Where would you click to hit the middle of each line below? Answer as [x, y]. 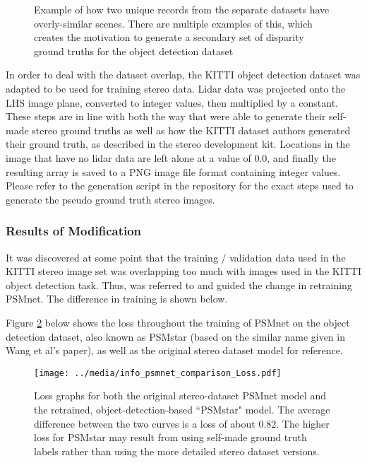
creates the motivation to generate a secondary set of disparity [169, 37]
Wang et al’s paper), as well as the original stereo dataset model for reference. [174, 350]
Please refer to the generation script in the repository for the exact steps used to [180, 186]
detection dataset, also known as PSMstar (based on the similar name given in [175, 336]
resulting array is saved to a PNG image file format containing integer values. [173, 171]
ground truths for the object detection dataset [134, 51]
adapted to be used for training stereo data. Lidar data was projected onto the [176, 88]
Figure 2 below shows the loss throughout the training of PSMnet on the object [178, 322]
